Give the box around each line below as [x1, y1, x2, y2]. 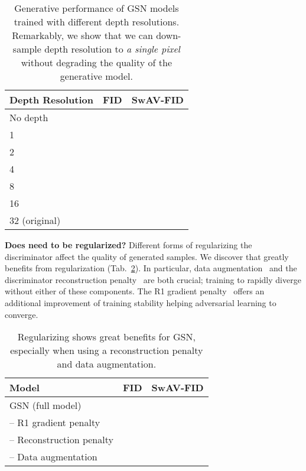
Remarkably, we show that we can [12, 28, 153, 42]
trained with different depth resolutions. [14, 15, 180, 28]
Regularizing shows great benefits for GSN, [17, 330, 196, 344]
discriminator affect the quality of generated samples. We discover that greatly [5, 250, 289, 262]
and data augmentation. [57, 357, 157, 371]
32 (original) [9, 213, 61, 227]
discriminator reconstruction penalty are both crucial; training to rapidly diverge [5, 273, 301, 285]
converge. [5, 308, 38, 320]
